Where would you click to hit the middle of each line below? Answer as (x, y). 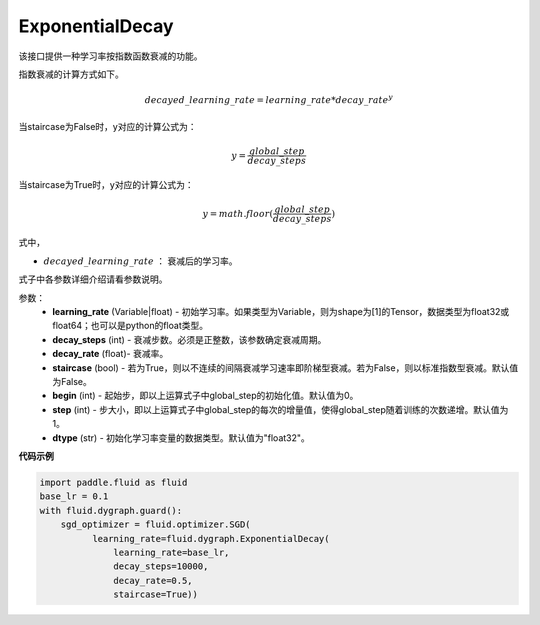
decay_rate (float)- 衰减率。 (110, 354)
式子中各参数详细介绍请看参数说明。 (93, 279)
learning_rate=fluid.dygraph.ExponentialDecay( (210, 538)
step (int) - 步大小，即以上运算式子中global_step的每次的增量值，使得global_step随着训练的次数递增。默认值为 (280, 409)
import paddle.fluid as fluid (113, 482)
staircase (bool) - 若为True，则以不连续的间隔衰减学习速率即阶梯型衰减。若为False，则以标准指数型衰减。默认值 (285, 367)
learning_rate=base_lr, (171, 552)
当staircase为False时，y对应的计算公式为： (107, 126)
